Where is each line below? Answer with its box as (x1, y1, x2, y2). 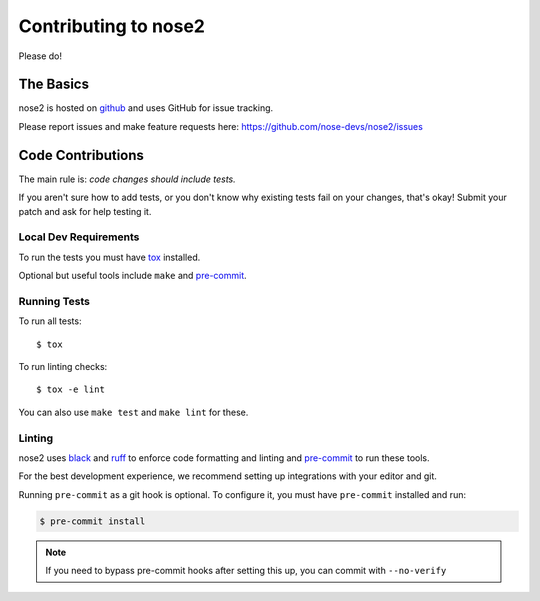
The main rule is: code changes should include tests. (18, 173, 236, 185)
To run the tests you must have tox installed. (18, 251, 201, 263)
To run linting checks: (18, 360, 108, 372)
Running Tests (18, 294, 90, 308)
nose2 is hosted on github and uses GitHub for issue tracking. (18, 102, 274, 114)
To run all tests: (18, 315, 82, 327)
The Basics (18, 76, 90, 93)
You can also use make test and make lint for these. (18, 406, 249, 418)
